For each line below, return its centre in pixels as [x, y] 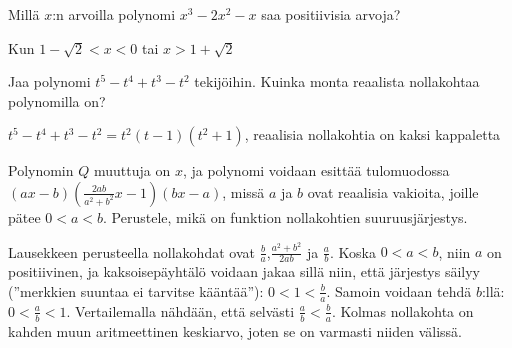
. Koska [353, 251]
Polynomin [41, 170]
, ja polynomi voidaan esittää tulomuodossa [316, 170]
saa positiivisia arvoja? [331, 14]
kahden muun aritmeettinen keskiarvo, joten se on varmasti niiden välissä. [235, 330]
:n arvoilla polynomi [114, 14]
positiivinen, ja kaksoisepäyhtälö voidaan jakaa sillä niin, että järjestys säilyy [244, 271]
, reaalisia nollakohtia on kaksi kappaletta [372, 134]
